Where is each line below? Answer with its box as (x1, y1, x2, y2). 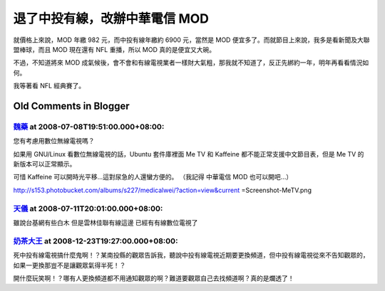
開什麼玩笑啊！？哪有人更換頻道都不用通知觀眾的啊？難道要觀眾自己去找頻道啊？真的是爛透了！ (13, 274, 294, 282)
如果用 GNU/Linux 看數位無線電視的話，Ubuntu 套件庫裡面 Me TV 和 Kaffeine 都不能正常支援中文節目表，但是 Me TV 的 (13, 149, 364, 158)
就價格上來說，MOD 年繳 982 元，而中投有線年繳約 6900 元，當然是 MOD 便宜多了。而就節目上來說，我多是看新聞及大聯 (13, 36, 370, 44)
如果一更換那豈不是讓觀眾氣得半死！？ (13, 260, 126, 270)
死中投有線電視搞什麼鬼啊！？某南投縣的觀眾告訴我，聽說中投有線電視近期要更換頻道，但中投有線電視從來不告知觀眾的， (13, 251, 369, 260)
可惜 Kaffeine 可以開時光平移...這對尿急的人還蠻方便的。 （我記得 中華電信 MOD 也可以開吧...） (13, 173, 292, 181)
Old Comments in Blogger (13, 100, 130, 112)
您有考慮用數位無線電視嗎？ (13, 137, 95, 145)
